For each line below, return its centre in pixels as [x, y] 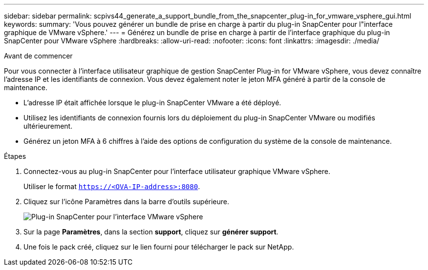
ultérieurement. [48, 126]
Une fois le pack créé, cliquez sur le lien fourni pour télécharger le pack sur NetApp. [159, 247]
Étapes [15, 156]
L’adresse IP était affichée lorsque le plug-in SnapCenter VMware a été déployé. [152, 103]
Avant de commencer [38, 56]
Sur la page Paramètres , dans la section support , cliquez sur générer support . [151, 232]
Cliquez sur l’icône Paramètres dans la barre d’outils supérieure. [127, 202]
